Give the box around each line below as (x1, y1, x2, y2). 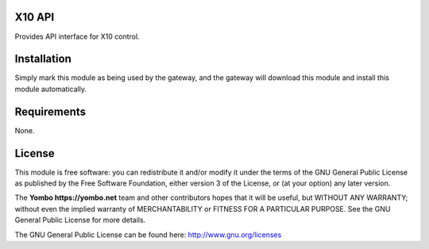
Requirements (14, 105, 87, 118)
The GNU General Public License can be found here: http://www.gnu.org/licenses (14, 230, 282, 239)
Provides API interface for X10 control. (14, 32, 140, 41)
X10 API (14, 10, 55, 24)
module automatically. (14, 84, 87, 94)
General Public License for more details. (14, 215, 146, 225)
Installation (14, 52, 71, 66)
